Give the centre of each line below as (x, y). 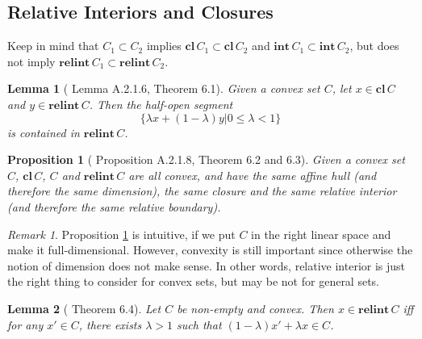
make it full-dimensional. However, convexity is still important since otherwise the (210, 250)
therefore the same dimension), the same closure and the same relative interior (202, 191)
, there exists (110, 324)
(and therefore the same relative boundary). (114, 206)
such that (199, 324)
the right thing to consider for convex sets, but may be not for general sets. (194, 281)
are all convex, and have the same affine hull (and (253, 175)
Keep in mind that (53, 46)
